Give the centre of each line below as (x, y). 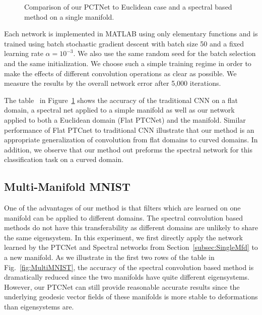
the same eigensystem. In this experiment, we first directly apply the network (123, 237)
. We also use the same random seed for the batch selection (165, 53)
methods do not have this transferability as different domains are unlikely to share (131, 227)
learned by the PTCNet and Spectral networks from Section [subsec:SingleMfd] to (131, 247)
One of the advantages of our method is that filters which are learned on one (122, 208)
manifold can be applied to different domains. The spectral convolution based (123, 217)
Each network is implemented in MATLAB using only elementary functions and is (131, 34)
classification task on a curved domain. (64, 159)
